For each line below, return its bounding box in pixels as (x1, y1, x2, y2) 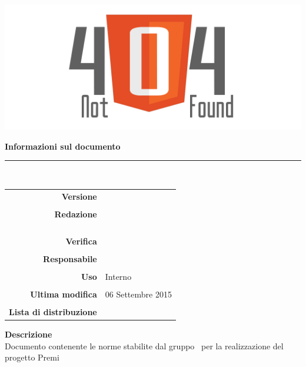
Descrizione (5, 328, 52, 340)
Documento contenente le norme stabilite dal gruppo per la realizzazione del (5, 339, 284, 352)
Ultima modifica (30, 287, 97, 300)
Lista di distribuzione (9, 306, 97, 318)
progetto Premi (5, 351, 59, 363)
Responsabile (43, 252, 97, 264)
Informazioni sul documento (5, 140, 121, 152)
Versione (61, 190, 97, 202)
